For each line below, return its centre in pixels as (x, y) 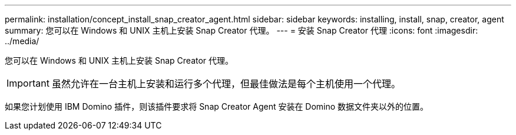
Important (28, 83)
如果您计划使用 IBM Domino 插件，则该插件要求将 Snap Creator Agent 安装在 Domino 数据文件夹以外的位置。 (217, 106)
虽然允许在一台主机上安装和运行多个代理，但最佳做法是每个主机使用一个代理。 (226, 84)
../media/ (22, 41)
